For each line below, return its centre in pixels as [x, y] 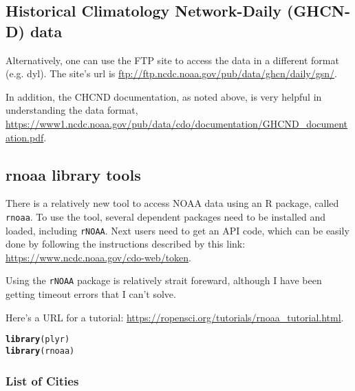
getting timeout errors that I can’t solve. [91, 294]
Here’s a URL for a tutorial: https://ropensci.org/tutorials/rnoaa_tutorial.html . [175, 317]
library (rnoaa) [40, 351]
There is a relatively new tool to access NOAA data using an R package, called [172, 203]
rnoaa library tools [73, 174]
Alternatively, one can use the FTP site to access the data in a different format [172, 60]
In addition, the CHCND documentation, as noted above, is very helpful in [164, 96]
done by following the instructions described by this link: [126, 244]
